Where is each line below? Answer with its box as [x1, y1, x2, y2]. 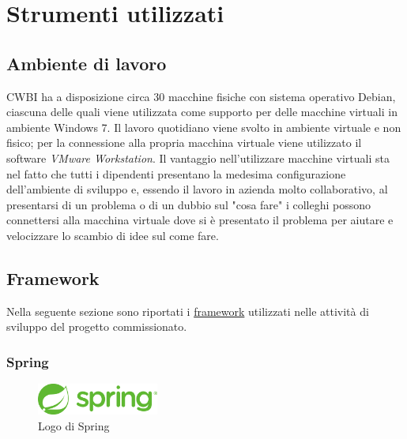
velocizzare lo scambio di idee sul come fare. [6, 227, 219, 243]
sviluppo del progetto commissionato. [6, 318, 187, 335]
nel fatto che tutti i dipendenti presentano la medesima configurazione [6, 165, 346, 182]
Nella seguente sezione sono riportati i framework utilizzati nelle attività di [6, 302, 369, 319]
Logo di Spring [38, 417, 110, 433]
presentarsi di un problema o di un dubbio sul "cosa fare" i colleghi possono [6, 196, 371, 212]
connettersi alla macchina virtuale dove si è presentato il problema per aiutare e [6, 212, 394, 228]
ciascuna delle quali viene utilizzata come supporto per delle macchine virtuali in [6, 103, 398, 120]
